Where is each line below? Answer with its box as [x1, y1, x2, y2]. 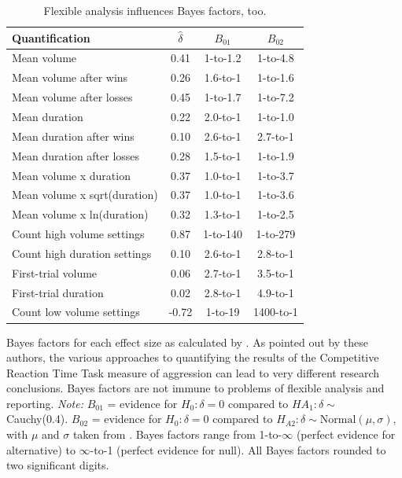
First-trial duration [12, 284, 104, 300]
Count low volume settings [12, 303, 140, 320]
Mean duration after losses [12, 147, 140, 164]
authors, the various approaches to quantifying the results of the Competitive [6, 349, 379, 366]
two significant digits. [6, 457, 109, 473]
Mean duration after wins [12, 127, 135, 144]
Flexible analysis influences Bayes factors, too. [43, 2, 267, 18]
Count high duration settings [12, 245, 152, 261]
